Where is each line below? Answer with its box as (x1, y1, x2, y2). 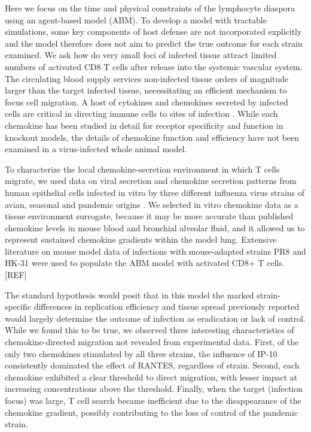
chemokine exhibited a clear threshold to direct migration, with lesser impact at (5, 370, 298, 383)
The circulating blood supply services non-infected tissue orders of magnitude (5, 72, 289, 84)
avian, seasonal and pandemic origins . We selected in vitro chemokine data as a (5, 198, 298, 210)
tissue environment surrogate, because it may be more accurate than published (5, 210, 294, 222)
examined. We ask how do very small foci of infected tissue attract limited (5, 49, 277, 61)
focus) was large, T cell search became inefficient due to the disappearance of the (5, 394, 301, 406)
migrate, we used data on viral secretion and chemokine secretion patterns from (5, 174, 297, 187)
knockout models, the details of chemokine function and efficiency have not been (5, 131, 300, 143)
